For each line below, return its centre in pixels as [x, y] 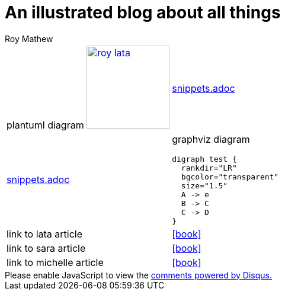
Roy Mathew [29, 39]
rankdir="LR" [209, 168]
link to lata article [45, 234]
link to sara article [46, 248]
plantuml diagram [45, 125]
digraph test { [204, 159]
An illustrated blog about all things [143, 12]
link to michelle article [55, 262]
